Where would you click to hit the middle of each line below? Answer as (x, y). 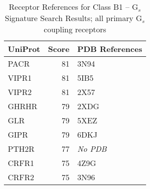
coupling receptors (75, 29)
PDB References (110, 49)
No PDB (92, 149)
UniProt (24, 49)
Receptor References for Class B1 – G (74, 7)
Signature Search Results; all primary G (73, 18)
